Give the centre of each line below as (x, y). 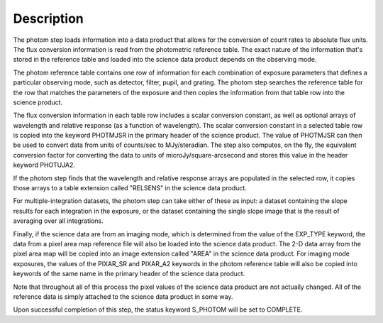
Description (49, 18)
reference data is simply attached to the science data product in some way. (123, 296)
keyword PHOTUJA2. (44, 165)
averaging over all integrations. (59, 221)
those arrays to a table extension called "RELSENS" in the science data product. (130, 188)
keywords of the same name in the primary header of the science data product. (129, 274)
